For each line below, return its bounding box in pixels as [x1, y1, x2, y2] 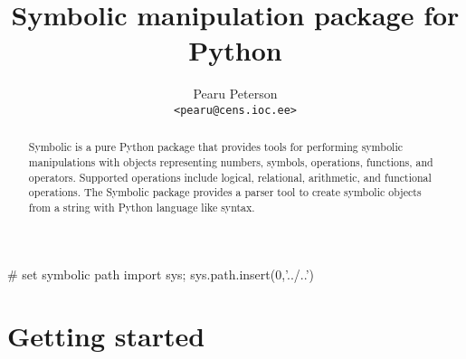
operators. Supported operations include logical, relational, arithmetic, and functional [28, 169, 432, 184]
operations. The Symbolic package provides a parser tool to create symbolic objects [28, 184, 422, 200]
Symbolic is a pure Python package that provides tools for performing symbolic [28, 139, 403, 155]
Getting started [7, 317, 205, 354]
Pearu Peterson [193, 84, 278, 103]
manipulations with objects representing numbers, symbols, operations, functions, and [28, 155, 433, 170]
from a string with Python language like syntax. [28, 199, 255, 214]
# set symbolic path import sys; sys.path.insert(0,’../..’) [7, 264, 314, 283]
